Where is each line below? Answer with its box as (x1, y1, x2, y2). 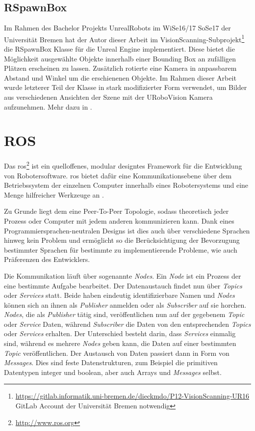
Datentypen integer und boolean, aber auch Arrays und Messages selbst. (4, 367, 222, 377)
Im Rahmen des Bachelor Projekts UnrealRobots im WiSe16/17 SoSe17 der (4, 23, 231, 33)
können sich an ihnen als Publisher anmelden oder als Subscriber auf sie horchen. (4, 299, 247, 310)
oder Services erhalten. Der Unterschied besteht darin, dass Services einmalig (4, 328, 236, 339)
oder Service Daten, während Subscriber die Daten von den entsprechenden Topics (4, 318, 251, 329)
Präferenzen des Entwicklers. (4, 254, 90, 264)
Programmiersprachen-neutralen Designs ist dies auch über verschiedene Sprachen (4, 225, 250, 235)
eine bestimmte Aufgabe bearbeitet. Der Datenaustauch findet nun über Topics (4, 280, 242, 290)
